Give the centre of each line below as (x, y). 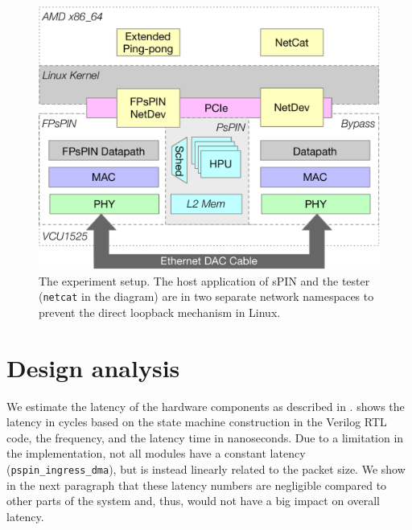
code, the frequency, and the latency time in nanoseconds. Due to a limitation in (205, 437)
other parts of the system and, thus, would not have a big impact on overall (193, 501)
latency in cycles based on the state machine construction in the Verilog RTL (197, 422)
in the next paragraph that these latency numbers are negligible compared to (197, 485)
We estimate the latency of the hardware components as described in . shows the (206, 406)
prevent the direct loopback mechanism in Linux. (160, 312)
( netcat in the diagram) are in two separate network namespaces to (206, 296)
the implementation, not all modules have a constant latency (156, 453)
